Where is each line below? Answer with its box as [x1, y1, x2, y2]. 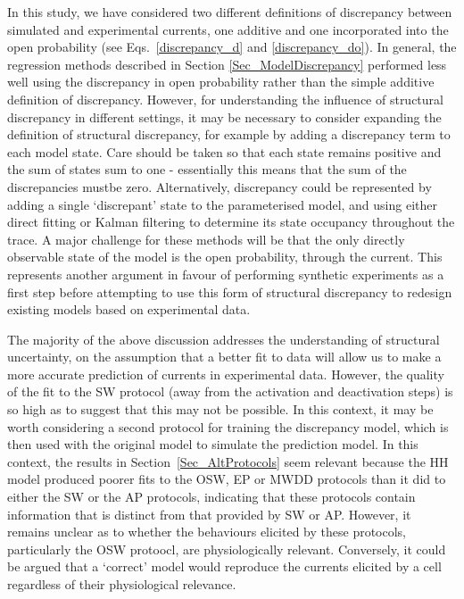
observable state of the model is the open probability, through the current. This [7, 247, 443, 266]
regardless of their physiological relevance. [7, 575, 236, 593]
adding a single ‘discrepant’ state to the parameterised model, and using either [7, 195, 437, 213]
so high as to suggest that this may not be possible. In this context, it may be [7, 400, 434, 419]
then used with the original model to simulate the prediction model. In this [7, 435, 418, 453]
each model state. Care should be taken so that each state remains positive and [7, 142, 442, 161]
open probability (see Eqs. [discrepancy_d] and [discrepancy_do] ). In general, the [7, 37, 457, 56]
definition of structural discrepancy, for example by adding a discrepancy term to [7, 125, 451, 144]
